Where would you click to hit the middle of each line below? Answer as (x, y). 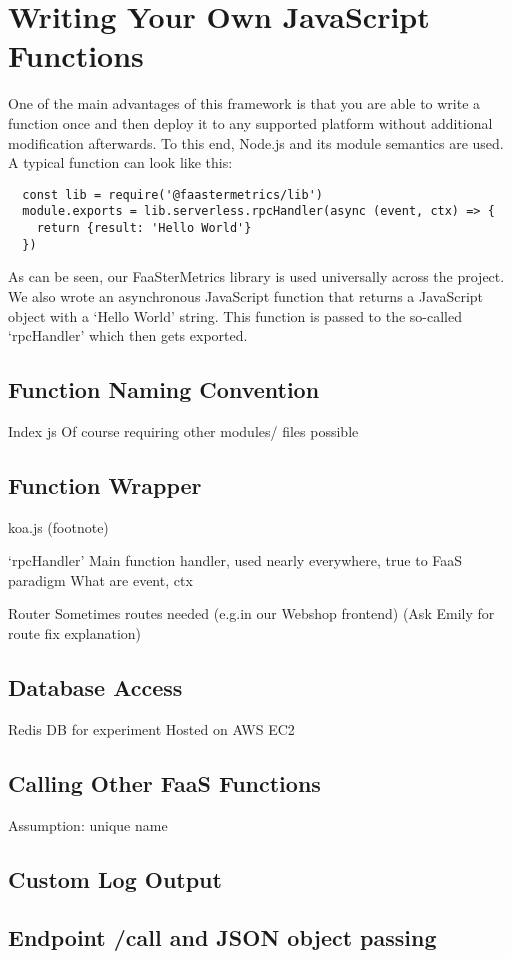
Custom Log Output (115, 878)
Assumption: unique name (88, 824)
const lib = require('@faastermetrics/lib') (172, 194)
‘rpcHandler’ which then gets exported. (128, 335)
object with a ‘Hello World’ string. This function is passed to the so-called (235, 315)
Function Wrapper (105, 484)
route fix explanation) (75, 633)
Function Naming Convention (164, 389)
